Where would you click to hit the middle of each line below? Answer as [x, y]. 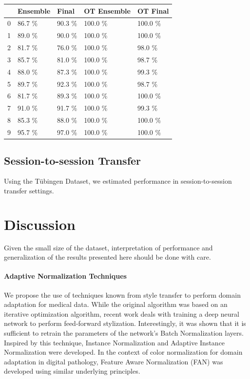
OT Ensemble [107, 10]
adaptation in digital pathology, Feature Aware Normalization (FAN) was [114, 361]
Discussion [40, 224]
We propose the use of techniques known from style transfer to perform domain [122, 294]
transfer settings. [29, 190]
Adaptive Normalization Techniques [65, 276]
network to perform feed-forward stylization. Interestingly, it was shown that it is [125, 323]
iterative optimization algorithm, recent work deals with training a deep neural [122, 313]
